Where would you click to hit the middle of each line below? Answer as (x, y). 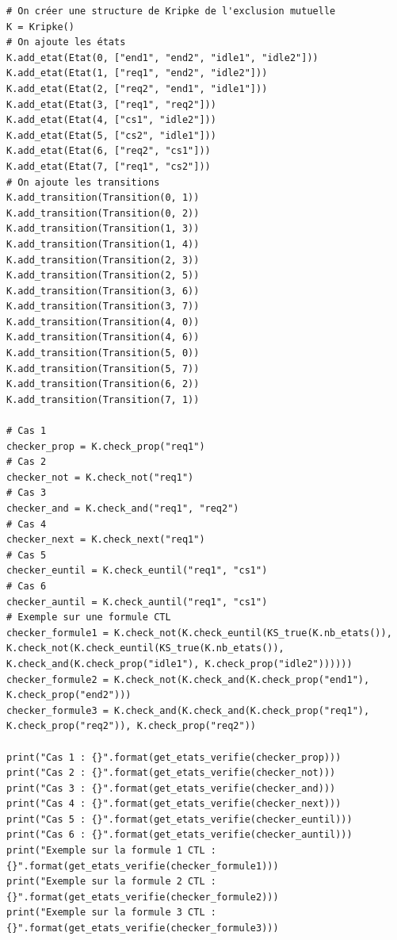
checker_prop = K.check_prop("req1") (106, 446)
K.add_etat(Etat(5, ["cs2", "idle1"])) (111, 135)
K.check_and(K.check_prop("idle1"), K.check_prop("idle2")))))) (179, 664)
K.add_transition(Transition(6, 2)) (103, 384)
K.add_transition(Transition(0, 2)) (103, 213)
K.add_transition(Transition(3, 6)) (103, 291)
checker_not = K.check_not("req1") (100, 477)
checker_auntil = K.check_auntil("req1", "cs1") (137, 602)
